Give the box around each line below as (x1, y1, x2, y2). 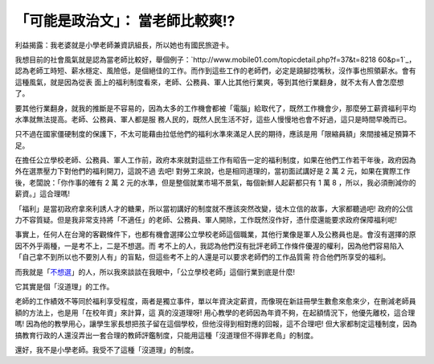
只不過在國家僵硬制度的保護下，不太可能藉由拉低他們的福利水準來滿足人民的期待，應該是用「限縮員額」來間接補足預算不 (14, 129, 416, 139)
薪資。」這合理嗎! (14, 189, 71, 198)
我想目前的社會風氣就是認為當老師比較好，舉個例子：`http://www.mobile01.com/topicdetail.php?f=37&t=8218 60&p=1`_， (14, 55, 416, 64)
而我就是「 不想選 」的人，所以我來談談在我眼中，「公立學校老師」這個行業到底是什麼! (14, 267, 296, 276)
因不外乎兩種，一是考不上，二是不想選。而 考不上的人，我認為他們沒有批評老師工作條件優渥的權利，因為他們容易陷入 (14, 241, 404, 251)
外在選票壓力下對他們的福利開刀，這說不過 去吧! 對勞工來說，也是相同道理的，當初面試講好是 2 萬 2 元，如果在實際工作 (14, 166, 411, 176)
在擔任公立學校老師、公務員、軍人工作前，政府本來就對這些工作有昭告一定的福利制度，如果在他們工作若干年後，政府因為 (14, 155, 416, 165)
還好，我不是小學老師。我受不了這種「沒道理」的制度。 (14, 345, 199, 354)
